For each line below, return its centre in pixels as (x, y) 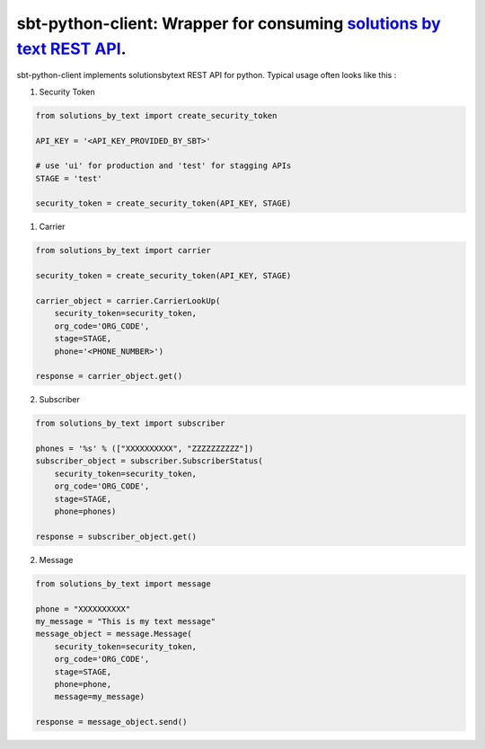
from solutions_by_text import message (123, 583)
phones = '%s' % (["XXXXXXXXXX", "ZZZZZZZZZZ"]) (145, 449)
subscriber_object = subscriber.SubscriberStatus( (150, 461)
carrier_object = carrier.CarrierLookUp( (128, 300)
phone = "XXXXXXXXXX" (83, 609)
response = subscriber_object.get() (116, 536)
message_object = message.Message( (114, 634)
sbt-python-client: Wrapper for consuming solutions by (229, 23)
